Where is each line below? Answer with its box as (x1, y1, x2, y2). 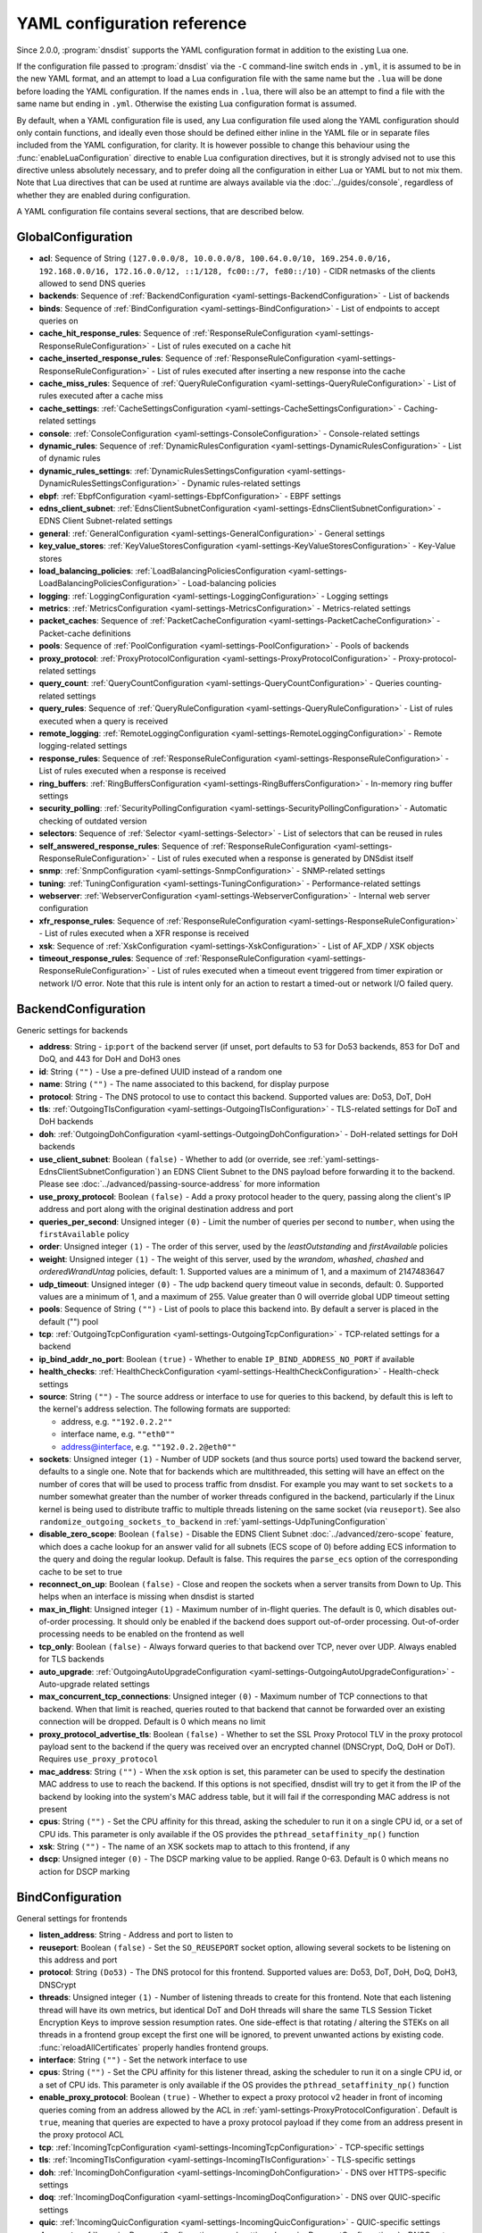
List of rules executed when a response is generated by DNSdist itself (157, 853, 414, 864)
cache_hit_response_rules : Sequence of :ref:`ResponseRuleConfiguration (38, 328, 313, 339)
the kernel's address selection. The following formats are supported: (38, 1403, 291, 1415)
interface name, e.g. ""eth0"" (61, 1429, 176, 1440)
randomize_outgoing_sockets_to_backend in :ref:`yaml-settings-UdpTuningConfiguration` (38, 1516, 388, 1526)
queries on (38, 315, 79, 326)
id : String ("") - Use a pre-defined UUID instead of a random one (38, 1066, 283, 1076)
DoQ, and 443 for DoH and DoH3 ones (38, 1054, 181, 1065)
